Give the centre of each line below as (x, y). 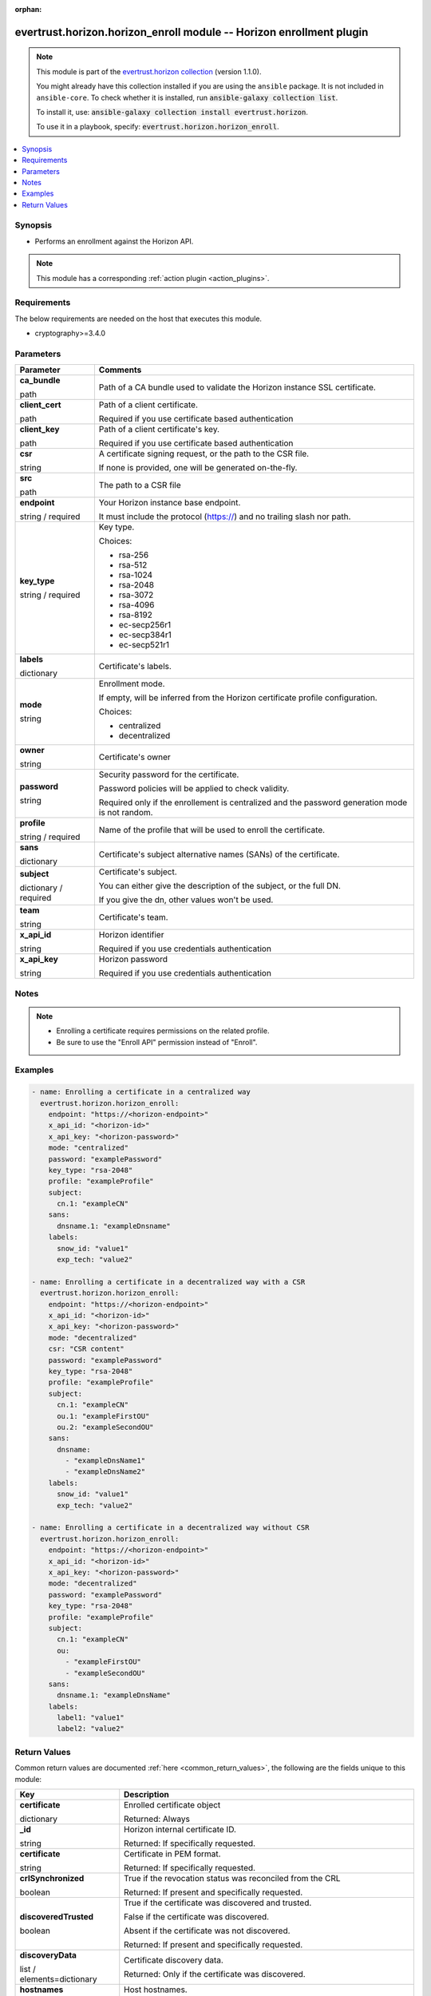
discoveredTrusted (57, 1916)
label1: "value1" (91, 1718)
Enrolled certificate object (172, 1804)
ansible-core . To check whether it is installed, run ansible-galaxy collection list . (187, 97)
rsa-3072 (136, 595)
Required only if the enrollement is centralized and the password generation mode (253, 802)
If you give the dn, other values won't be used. (186, 900)
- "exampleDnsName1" (105, 1461)
